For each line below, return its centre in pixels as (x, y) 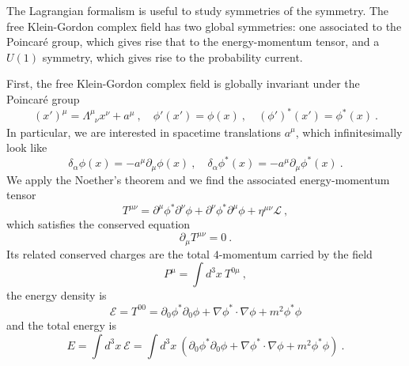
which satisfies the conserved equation (98, 224)
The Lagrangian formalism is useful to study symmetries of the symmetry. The (198, 10)
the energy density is (57, 295)
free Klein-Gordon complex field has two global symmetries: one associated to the (204, 26)
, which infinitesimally (349, 132)
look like (27, 147)
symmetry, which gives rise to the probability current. (172, 57)
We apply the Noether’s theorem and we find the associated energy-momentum (198, 179)
